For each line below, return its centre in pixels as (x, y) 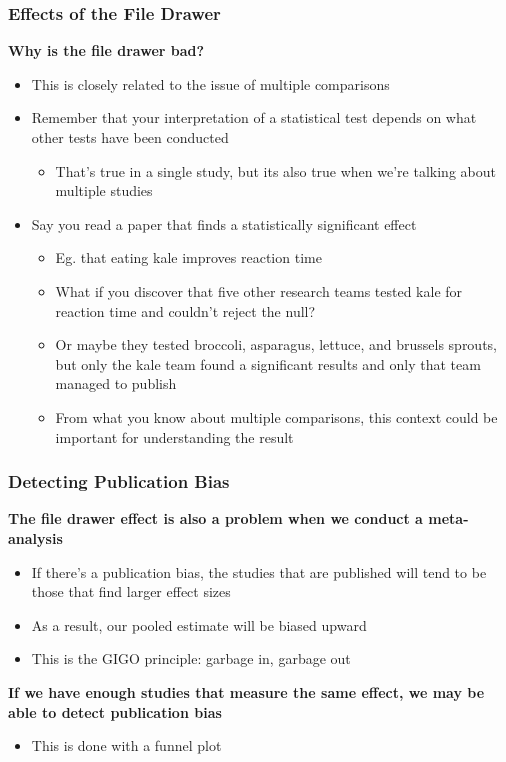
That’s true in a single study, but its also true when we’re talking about (275, 170)
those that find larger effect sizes (131, 591)
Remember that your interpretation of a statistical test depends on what (254, 117)
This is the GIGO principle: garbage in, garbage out (191, 658)
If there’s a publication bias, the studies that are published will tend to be (259, 571)
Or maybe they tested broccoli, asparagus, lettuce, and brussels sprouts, (276, 344)
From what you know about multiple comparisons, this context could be (276, 416)
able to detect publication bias (115, 711)
